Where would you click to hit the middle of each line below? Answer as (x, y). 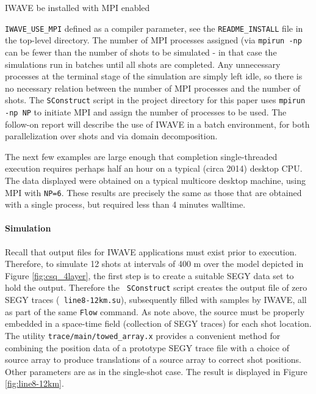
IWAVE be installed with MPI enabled (77, 7)
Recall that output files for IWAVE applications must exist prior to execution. (151, 251)
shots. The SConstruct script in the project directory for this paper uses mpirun (155, 100)
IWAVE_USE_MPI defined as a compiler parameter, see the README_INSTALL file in (154, 28)
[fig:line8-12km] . (34, 383)
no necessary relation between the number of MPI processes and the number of (153, 88)
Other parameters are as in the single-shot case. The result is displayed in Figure (156, 371)
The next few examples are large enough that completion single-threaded (141, 156)
